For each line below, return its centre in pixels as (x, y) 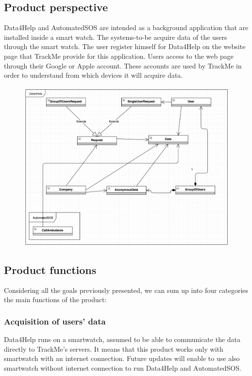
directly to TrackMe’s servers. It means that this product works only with (114, 349)
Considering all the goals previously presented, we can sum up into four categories (126, 290)
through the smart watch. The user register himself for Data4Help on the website (125, 46)
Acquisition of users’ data (55, 321)
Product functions (50, 270)
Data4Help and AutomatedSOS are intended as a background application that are (126, 27)
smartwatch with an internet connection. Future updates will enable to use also (122, 358)
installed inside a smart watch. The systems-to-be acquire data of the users (116, 37)
